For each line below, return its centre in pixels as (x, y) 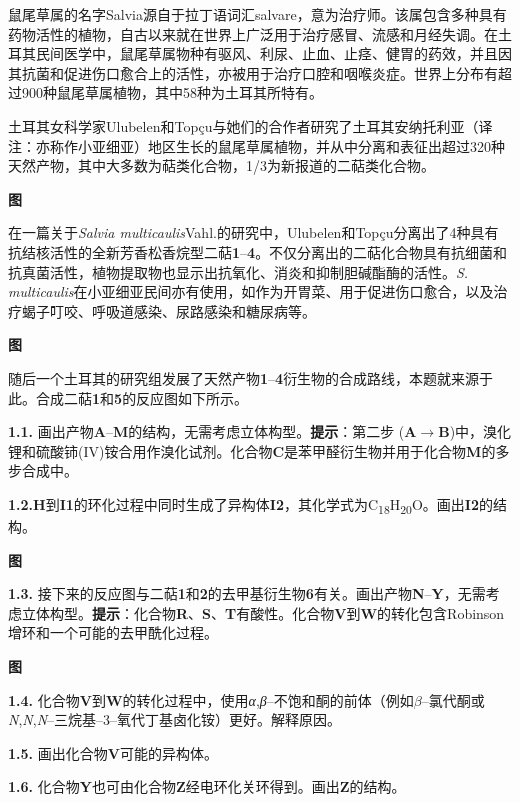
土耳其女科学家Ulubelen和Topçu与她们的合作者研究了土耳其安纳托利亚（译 (250, 125)
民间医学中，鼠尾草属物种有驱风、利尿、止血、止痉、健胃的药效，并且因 (273, 53)
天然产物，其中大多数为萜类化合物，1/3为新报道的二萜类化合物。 (221, 165)
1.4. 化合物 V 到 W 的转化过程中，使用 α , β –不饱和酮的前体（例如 (211, 699)
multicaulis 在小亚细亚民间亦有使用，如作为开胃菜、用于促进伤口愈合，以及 (251, 291)
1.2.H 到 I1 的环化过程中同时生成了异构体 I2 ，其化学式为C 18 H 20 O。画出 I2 (243, 505)
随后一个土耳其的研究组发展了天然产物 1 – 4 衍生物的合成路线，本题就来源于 (251, 377)
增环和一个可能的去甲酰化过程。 (113, 632)
